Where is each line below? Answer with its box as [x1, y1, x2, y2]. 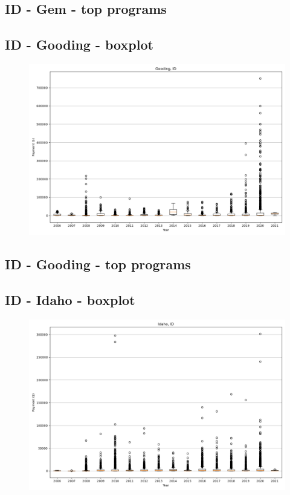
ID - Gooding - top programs [5, 255, 191, 274]
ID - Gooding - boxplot [5, 35, 153, 54]
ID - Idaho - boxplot [5, 290, 135, 309]
